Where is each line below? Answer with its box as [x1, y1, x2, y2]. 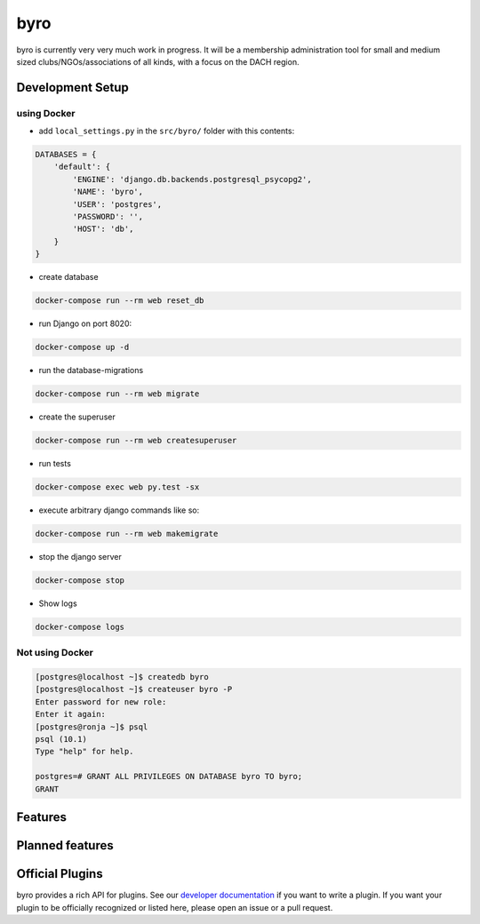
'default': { [53, 162, 111, 172]
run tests [38, 458, 71, 469]
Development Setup [16, 80, 129, 95]
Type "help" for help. [35, 746, 134, 757]
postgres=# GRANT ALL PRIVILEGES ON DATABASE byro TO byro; [35, 771, 303, 782]
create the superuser [38, 411, 116, 422]
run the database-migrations [38, 365, 144, 376]
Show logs [38, 598, 77, 609]
